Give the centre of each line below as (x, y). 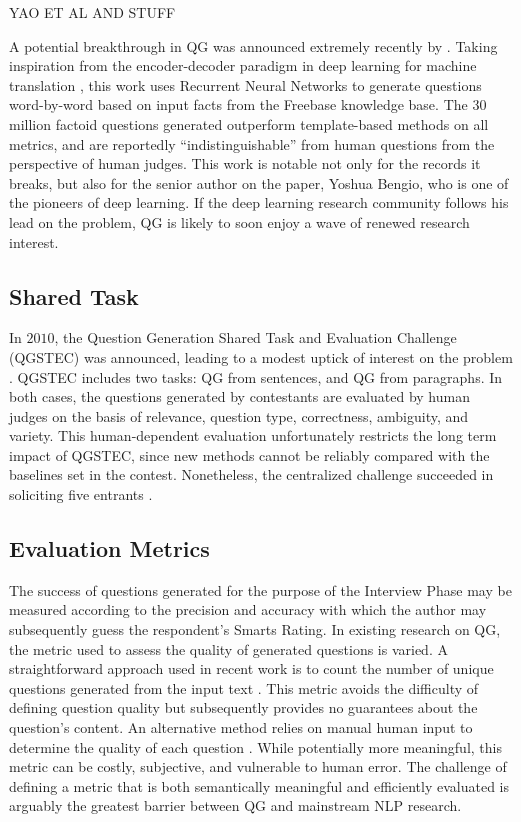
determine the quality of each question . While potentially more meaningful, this (255, 746)
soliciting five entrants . (81, 494)
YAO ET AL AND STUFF (92, 12)
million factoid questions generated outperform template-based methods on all (249, 123)
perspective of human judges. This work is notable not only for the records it (245, 163)
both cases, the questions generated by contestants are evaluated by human (239, 396)
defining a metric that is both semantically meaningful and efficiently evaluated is (259, 785)
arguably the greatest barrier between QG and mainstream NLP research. (235, 805)
